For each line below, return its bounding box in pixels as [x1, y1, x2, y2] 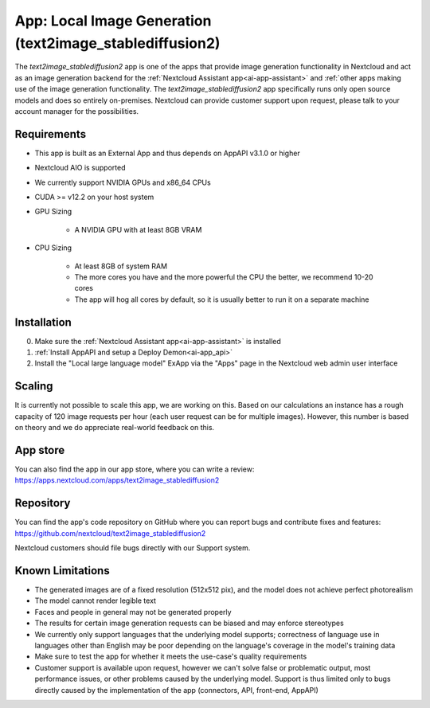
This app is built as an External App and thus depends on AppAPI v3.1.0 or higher [34, 148, 300, 158]
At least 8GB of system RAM [74, 261, 167, 271]
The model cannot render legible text [34, 596, 157, 605]
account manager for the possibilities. [14, 106, 139, 115]
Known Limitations [14, 564, 111, 577]
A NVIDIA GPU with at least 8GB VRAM [74, 225, 202, 234]
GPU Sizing [34, 207, 72, 217]
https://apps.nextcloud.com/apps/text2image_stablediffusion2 [14, 475, 220, 485]
